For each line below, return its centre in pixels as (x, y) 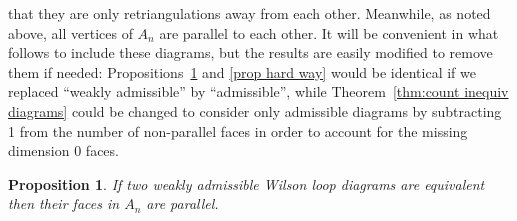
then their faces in (64, 203)
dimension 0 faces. (63, 150)
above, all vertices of (70, 32)
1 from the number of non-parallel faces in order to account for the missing (238, 130)
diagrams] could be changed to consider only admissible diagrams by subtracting (255, 110)
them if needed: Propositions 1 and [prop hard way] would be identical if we (242, 71)
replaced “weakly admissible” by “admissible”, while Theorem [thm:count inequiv (258, 91)
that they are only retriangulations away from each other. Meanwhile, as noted (249, 13)
